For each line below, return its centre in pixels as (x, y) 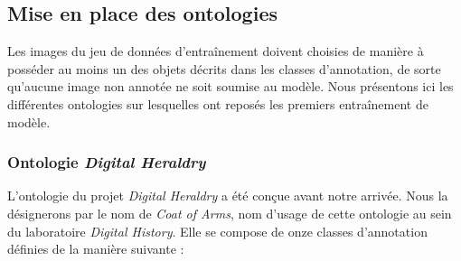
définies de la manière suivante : (96, 249)
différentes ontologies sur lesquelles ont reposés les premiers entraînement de (218, 103)
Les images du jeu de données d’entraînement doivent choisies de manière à (216, 51)
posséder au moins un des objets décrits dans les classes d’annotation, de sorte (224, 68)
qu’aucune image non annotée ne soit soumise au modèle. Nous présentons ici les (230, 86)
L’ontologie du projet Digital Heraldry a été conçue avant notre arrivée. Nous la (228, 196)
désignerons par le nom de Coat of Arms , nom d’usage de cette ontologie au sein (230, 213)
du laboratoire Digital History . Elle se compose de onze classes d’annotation (217, 231)
